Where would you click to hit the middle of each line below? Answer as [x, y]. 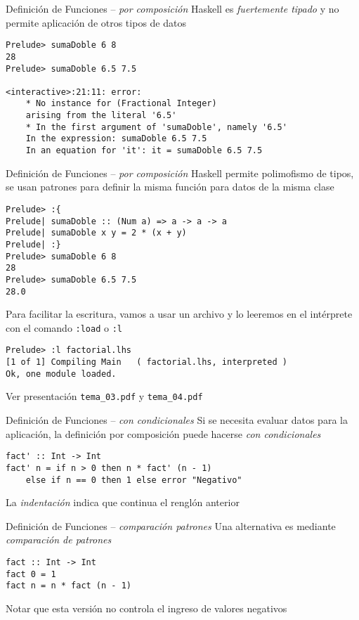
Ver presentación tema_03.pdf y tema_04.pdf [104, 396]
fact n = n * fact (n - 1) [68, 586]
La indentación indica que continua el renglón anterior [123, 502]
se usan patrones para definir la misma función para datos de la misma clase [170, 187]
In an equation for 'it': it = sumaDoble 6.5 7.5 [144, 151]
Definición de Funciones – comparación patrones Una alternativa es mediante [171, 525]
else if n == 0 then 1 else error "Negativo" [134, 480]
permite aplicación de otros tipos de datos [96, 22]
